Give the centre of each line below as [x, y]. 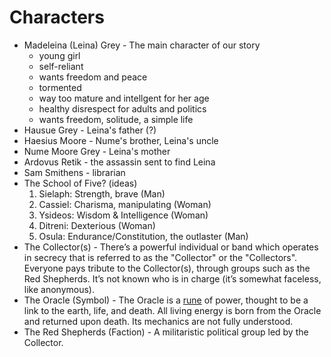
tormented [60, 87]
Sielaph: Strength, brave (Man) [102, 193]
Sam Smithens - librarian [74, 172]
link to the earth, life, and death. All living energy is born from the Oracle [172, 310]
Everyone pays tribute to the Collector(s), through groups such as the [167, 268]
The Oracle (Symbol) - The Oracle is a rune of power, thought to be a [166, 300]
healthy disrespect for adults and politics [122, 108]
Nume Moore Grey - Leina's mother [97, 151]
